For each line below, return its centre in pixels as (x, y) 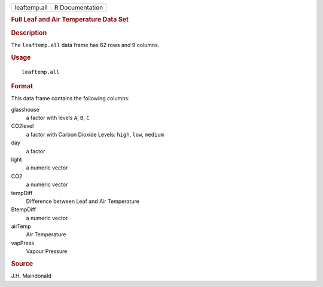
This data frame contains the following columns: (70, 98)
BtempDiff (23, 209)
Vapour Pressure (47, 251)
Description (29, 33)
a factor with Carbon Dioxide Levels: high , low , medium (95, 134)
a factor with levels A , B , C (58, 118)
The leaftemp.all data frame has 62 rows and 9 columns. (85, 45)
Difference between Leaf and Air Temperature (83, 201)
